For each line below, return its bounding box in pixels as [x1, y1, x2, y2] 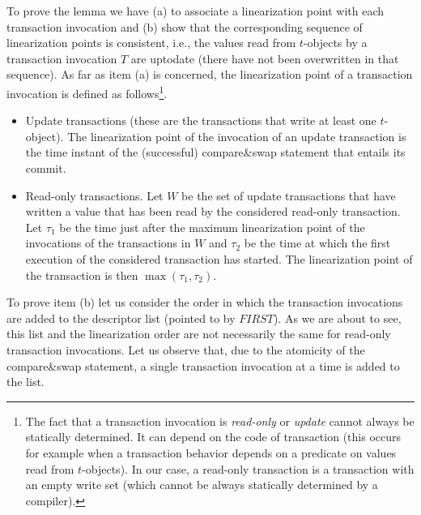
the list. [6, 373, 45, 390]
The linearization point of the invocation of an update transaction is [67, 127, 406, 144]
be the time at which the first [244, 234, 391, 251]
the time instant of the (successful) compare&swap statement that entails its [25, 144, 406, 161]
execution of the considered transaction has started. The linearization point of [25, 250, 413, 267]
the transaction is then [25, 266, 138, 283]
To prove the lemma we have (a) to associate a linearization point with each [6, 2, 385, 19]
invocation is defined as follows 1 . [6, 82, 168, 101]
